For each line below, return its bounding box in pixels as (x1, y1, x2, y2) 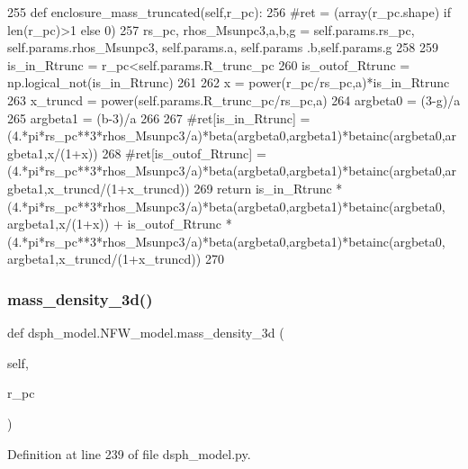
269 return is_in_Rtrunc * (193, 178, 343, 197)
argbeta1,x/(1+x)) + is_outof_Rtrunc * (7, 214, 232, 233)
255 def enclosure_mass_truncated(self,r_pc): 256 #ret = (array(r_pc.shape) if (7, 3, 452, 21)
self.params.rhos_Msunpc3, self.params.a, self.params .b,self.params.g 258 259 (7, 38, 438, 57)
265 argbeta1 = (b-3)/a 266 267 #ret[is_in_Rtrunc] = (7, 108, 310, 127)
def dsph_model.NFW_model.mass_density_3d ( (7, 323, 284, 342)
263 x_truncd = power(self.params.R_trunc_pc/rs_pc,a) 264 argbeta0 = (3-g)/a (7, 90, 461, 109)
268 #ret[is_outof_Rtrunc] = (102, 143, 266, 162)
